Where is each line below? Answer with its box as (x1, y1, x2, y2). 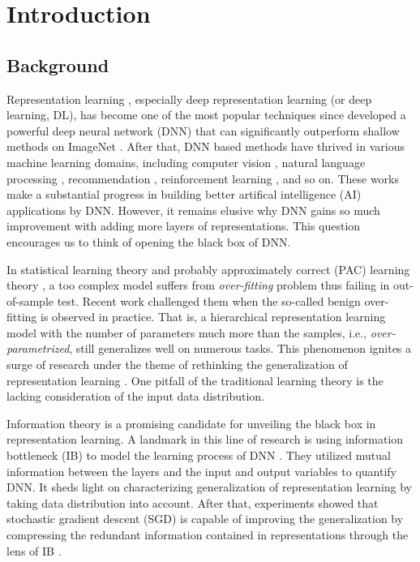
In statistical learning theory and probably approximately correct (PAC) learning (6, 260, 410, 277)
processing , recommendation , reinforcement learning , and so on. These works (6, 169, 399, 187)
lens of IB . (6, 542, 62, 559)
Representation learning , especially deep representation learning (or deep (6, 90, 372, 107)
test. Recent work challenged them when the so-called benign (57, 292, 361, 309)
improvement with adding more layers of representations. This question (6, 217, 361, 234)
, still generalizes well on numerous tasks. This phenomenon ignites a (69, 340, 412, 357)
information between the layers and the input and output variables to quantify (6, 462, 396, 479)
